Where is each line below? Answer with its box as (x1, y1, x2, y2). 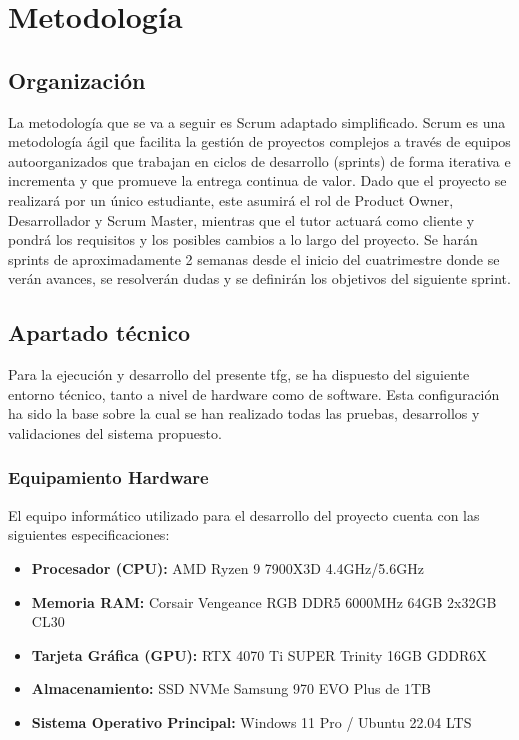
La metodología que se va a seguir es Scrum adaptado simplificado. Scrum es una (8, 111, 506, 132)
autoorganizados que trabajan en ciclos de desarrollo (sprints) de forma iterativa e (8, 150, 511, 171)
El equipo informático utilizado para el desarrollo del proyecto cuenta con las (8, 504, 480, 525)
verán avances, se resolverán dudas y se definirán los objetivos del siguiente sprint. (8, 268, 511, 289)
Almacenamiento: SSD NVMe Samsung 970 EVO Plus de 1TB (31, 678, 431, 699)
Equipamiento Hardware (8, 465, 209, 490)
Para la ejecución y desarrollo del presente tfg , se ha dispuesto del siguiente (8, 364, 470, 385)
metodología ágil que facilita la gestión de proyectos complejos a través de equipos (8, 131, 511, 152)
